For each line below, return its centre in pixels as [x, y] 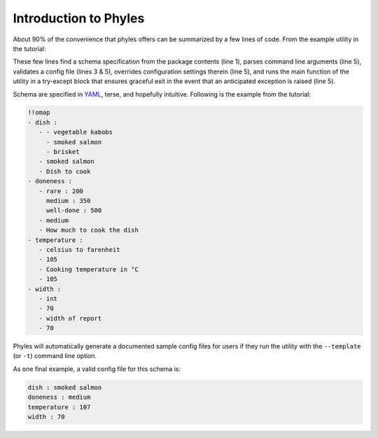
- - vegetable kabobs [76, 132]
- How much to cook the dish [89, 230]
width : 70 [46, 417]
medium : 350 [68, 200]
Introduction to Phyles [79, 18]
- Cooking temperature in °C [89, 269]
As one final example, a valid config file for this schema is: [97, 369]
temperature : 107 [59, 407]
